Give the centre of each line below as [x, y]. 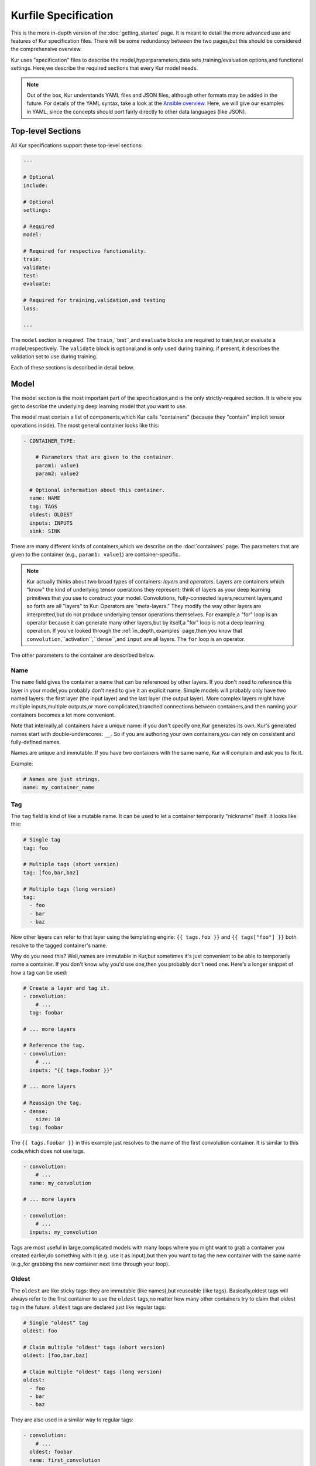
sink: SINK [45, 531]
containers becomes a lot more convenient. [63, 715]
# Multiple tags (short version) [71, 864]
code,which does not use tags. [48, 1151]
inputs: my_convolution [63, 1232]
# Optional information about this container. [97, 490]
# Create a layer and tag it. [66, 988]
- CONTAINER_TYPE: [49, 441]
